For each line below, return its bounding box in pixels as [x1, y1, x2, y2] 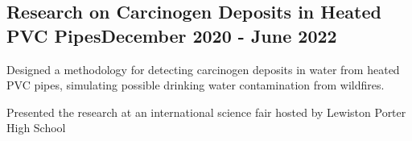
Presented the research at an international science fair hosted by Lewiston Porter [6, 103, 406, 120]
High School [6, 119, 66, 136]
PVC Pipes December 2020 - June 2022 [6, 23, 337, 48]
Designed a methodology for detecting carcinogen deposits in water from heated [6, 60, 400, 77]
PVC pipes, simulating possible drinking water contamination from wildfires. [6, 77, 385, 93]
